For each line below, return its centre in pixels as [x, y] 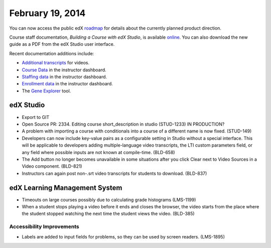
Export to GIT [36, 117]
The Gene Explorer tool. [46, 91]
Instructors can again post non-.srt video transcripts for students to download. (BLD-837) [114, 173]
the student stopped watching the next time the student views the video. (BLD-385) [108, 214]
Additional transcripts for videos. [56, 63]
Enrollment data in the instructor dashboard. [67, 84]
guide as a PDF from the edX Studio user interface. [62, 44]
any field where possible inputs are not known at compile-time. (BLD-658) [98, 152]
